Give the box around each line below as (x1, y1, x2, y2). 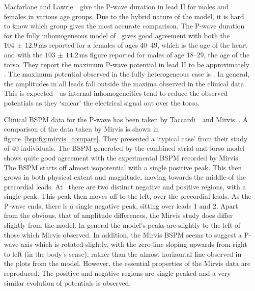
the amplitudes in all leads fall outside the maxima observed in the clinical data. (4, 78, 246, 88)
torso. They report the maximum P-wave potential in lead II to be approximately (4, 59, 250, 69)
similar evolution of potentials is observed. (4, 277, 131, 288)
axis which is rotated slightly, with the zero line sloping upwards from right (21, 239, 247, 249)
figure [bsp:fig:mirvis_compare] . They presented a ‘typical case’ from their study (4, 133, 248, 143)
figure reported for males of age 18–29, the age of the (90, 49, 250, 59)
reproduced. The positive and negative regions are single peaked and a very (4, 268, 231, 278)
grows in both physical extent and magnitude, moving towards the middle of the (4, 172, 246, 182)
